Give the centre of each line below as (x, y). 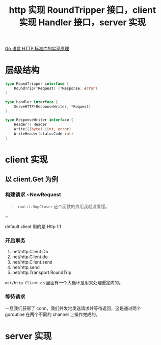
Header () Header (31, 125)
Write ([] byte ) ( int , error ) (42, 129)
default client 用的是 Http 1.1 (33, 226)
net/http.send (26, 267)
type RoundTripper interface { (37, 84)
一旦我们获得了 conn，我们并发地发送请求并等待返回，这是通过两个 (73, 308)
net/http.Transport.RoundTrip (42, 272)
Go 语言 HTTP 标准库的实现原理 (37, 49)
